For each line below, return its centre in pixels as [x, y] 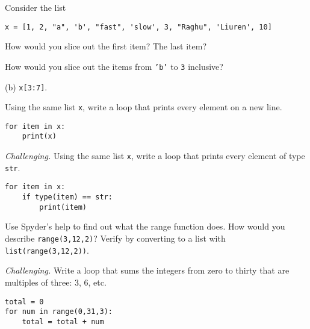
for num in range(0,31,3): [59, 312]
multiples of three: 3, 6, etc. [56, 282]
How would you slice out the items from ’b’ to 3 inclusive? [114, 66]
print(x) [39, 136]
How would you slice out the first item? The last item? [106, 46]
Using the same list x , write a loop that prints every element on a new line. [144, 107]
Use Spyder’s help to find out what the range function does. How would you [145, 226]
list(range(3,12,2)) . [47, 250]
